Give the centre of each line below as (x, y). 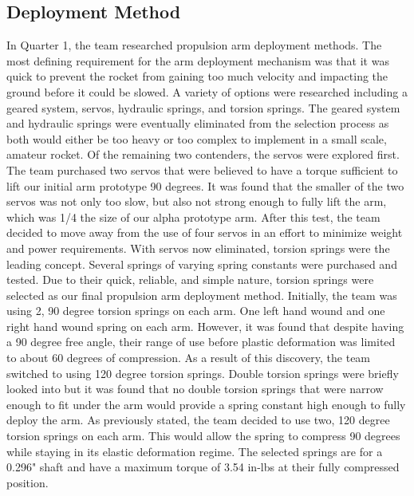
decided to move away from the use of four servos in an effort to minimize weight (205, 232)
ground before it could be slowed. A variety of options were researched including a (207, 91)
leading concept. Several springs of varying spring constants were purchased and (202, 264)
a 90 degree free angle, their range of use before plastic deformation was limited (201, 342)
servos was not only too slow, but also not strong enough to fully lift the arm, (197, 201)
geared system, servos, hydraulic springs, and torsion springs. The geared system (203, 107)
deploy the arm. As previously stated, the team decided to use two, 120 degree (198, 420)
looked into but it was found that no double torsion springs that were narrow (195, 389)
